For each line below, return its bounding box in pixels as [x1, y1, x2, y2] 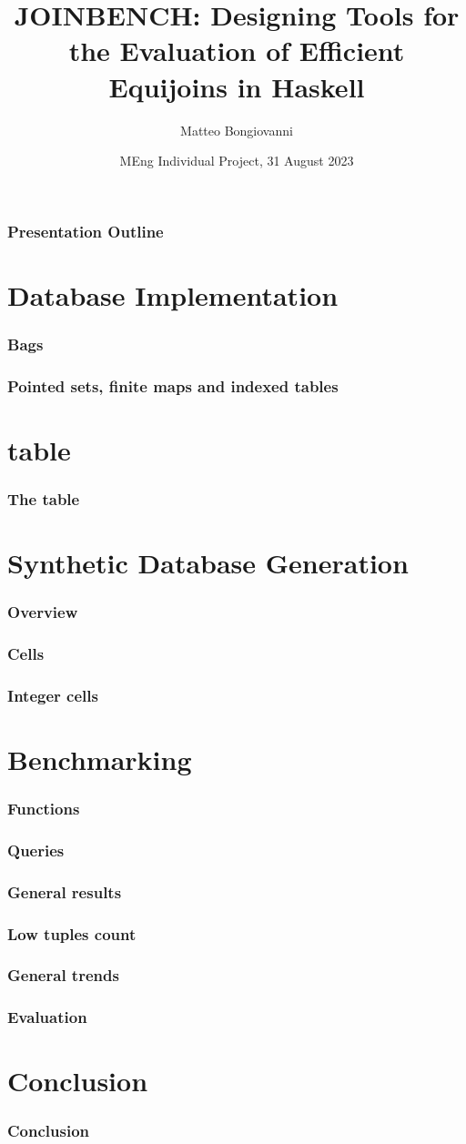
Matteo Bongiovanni [180, 120, 293, 139]
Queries [7, 838, 65, 861]
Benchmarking [7, 740, 192, 777]
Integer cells [7, 683, 98, 706]
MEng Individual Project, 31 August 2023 [119, 151, 354, 170]
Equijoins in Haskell [108, 67, 365, 105]
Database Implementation [7, 276, 339, 313]
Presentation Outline [7, 219, 164, 242]
